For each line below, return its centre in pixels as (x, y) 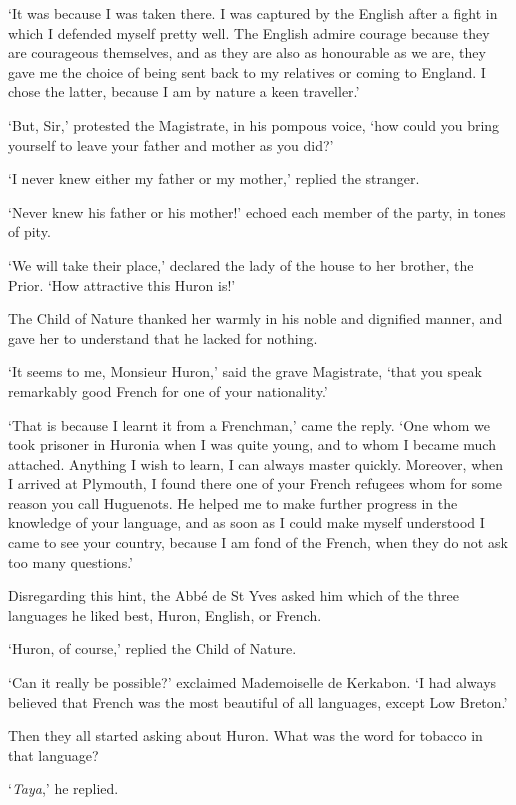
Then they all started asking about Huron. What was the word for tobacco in (245, 735)
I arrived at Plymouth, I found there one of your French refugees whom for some (255, 483)
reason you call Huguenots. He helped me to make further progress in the (233, 502)
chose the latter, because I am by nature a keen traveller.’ (184, 91)
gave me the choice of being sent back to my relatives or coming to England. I (247, 71)
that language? (53, 754)
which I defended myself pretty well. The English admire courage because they (249, 32)
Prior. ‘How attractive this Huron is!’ (122, 284)
